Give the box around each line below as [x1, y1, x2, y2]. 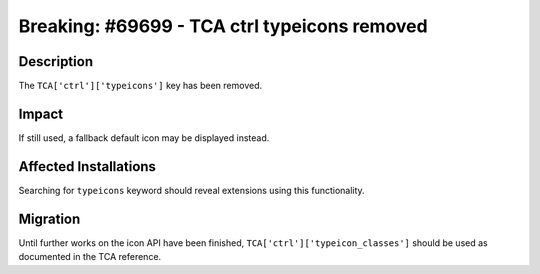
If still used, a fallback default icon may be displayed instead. [18, 131, 270, 144]
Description [18, 53, 94, 70]
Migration [18, 210, 81, 227]
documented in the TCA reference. [18, 251, 162, 263]
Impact [18, 105, 64, 122]
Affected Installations [18, 158, 157, 175]
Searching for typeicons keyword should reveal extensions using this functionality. [18, 184, 365, 196]
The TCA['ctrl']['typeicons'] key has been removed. [18, 80, 263, 92]
